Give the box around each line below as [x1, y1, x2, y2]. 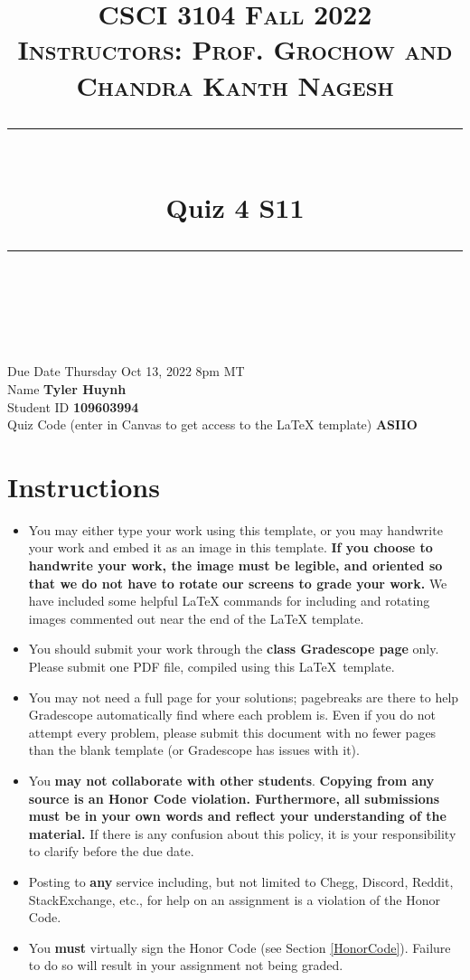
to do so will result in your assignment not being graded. [28, 956, 343, 975]
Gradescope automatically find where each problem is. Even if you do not [28, 705, 436, 724]
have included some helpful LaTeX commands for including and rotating [28, 591, 430, 610]
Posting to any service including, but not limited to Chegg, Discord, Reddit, [28, 872, 454, 890]
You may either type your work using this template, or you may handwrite [28, 520, 443, 539]
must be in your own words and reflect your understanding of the [28, 806, 446, 825]
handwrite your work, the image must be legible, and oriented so [28, 556, 443, 574]
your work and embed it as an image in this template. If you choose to [28, 538, 433, 557]
